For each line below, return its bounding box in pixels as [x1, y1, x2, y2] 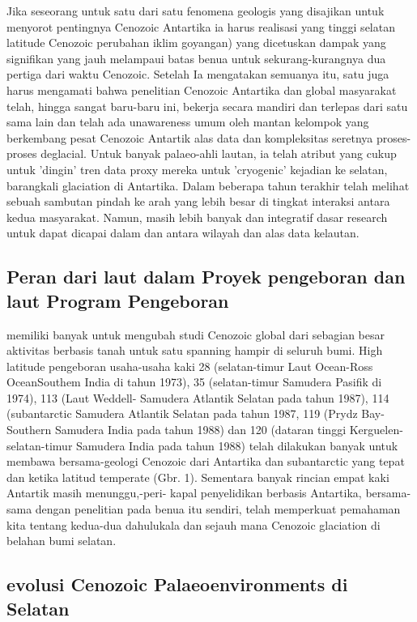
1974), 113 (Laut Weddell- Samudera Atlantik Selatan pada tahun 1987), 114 [6, 389, 389, 406]
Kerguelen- [349, 421, 403, 438]
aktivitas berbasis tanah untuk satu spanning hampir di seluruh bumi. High [6, 342, 383, 359]
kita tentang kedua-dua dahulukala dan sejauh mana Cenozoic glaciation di [6, 516, 381, 533]
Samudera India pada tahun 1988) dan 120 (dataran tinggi [54, 421, 347, 438]
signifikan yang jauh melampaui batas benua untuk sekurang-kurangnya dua [6, 49, 386, 66]
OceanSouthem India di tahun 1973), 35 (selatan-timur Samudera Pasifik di [6, 373, 382, 390]
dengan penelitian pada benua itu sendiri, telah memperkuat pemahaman [35, 501, 401, 518]
